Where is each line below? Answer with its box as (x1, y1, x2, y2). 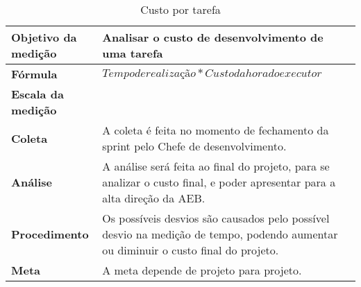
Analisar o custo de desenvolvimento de (102, 29, 324, 45)
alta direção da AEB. (102, 190, 205, 206)
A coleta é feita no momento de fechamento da (102, 122, 329, 138)
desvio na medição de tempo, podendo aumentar (102, 226, 338, 242)
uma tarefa (102, 45, 163, 61)
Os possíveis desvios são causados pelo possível (102, 210, 330, 226)
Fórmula (11, 66, 58, 82)
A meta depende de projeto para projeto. (102, 262, 302, 278)
